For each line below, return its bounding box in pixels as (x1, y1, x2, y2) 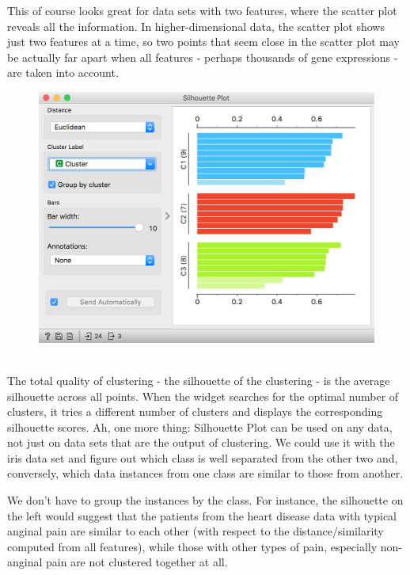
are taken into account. (7, 64, 119, 81)
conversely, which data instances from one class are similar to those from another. (7, 465, 404, 482)
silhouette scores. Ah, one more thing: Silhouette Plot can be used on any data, (7, 418, 393, 435)
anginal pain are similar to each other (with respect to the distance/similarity (7, 523, 384, 539)
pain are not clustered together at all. (46, 554, 228, 570)
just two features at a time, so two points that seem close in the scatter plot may (7, 33, 400, 50)
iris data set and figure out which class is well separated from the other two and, (7, 449, 398, 466)
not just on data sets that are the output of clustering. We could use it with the (7, 434, 395, 451)
